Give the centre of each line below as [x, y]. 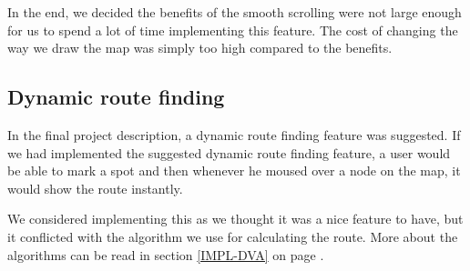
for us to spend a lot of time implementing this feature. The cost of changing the [233, 30]
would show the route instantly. [95, 188]
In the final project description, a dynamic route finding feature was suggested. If [234, 134]
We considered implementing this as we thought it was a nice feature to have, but [235, 219]
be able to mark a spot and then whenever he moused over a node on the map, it [234, 171]
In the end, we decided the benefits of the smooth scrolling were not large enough [235, 12]
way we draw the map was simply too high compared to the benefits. [200, 48]
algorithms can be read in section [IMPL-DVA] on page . [166, 254]
